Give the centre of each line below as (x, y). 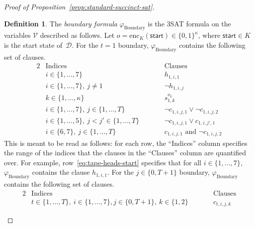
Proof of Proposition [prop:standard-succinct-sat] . (79, 6)
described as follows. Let (77, 35)
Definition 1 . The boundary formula (61, 23)
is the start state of (33, 45)
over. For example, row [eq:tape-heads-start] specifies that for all (103, 162)
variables (17, 35)
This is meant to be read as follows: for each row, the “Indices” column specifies (126, 143)
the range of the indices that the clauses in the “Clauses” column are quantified (125, 153)
